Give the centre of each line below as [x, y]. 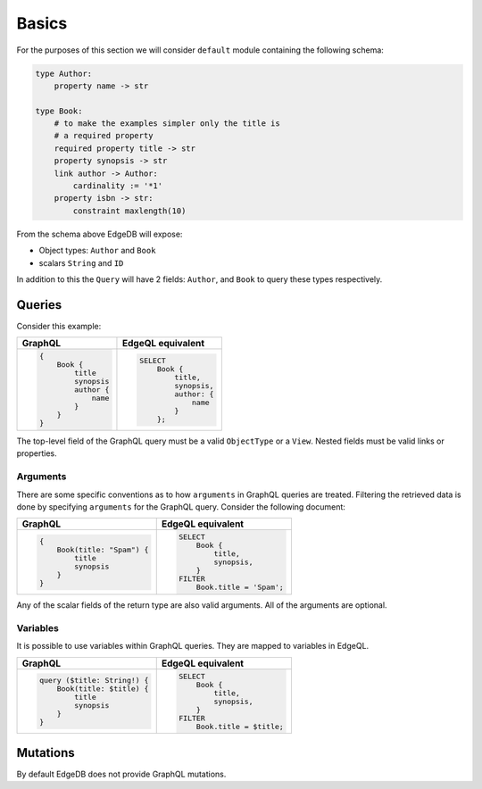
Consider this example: [59, 326]
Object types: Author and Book [97, 251]
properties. [37, 453]
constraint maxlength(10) [129, 211]
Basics [42, 23]
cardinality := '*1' [118, 186]
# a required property [104, 136]
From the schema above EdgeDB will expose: [100, 234]
